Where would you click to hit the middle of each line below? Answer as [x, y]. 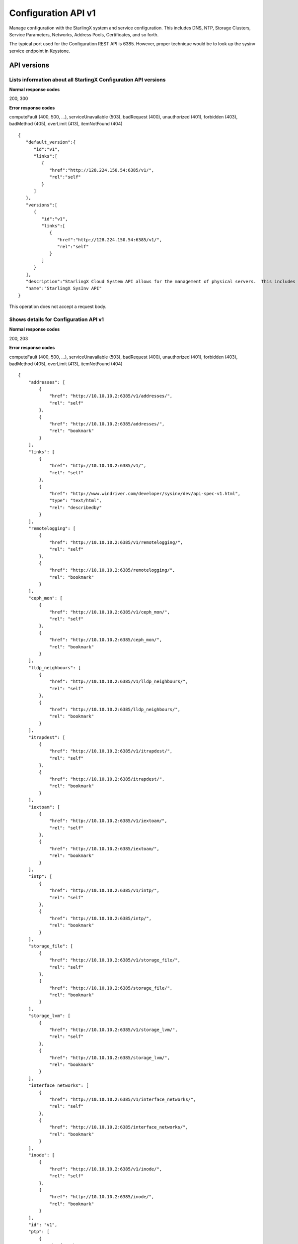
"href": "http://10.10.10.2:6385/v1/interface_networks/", [123, 1099]
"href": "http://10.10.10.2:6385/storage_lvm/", [110, 1058]
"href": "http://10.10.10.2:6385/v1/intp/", [105, 890]
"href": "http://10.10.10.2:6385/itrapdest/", [107, 779]
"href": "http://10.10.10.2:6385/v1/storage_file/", [115, 960]
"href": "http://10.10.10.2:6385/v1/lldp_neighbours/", [119, 681]
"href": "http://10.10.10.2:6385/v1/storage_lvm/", [114, 1030]
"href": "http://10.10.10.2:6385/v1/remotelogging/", [116, 542]
